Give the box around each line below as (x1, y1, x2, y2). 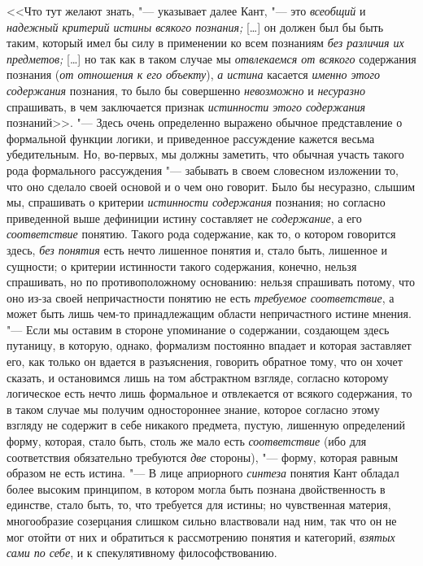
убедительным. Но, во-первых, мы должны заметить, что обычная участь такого (7, 146, 404, 163)
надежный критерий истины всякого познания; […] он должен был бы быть (7, 18, 384, 35)
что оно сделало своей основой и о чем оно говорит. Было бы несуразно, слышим (7, 177, 416, 194)
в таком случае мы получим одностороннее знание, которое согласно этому (7, 400, 380, 417)
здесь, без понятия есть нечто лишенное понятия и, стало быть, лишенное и (7, 241, 388, 258)
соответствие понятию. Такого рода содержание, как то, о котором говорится (7, 225, 396, 242)
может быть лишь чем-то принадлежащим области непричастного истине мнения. (7, 305, 412, 322)
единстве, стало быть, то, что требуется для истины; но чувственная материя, (7, 496, 391, 513)
